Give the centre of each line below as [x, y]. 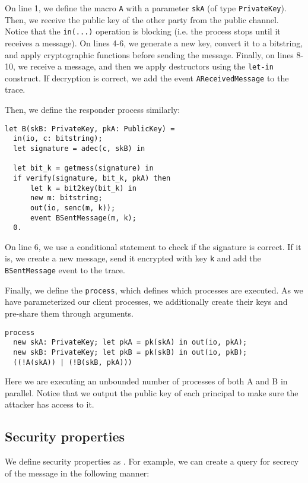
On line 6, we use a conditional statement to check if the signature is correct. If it [153, 246]
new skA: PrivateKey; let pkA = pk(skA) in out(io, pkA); [130, 342]
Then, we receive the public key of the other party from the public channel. [142, 19]
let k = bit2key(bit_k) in [83, 188]
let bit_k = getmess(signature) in [83, 168]
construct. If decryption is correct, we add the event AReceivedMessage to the [147, 78]
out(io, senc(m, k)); [73, 208]
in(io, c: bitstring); [58, 139]
